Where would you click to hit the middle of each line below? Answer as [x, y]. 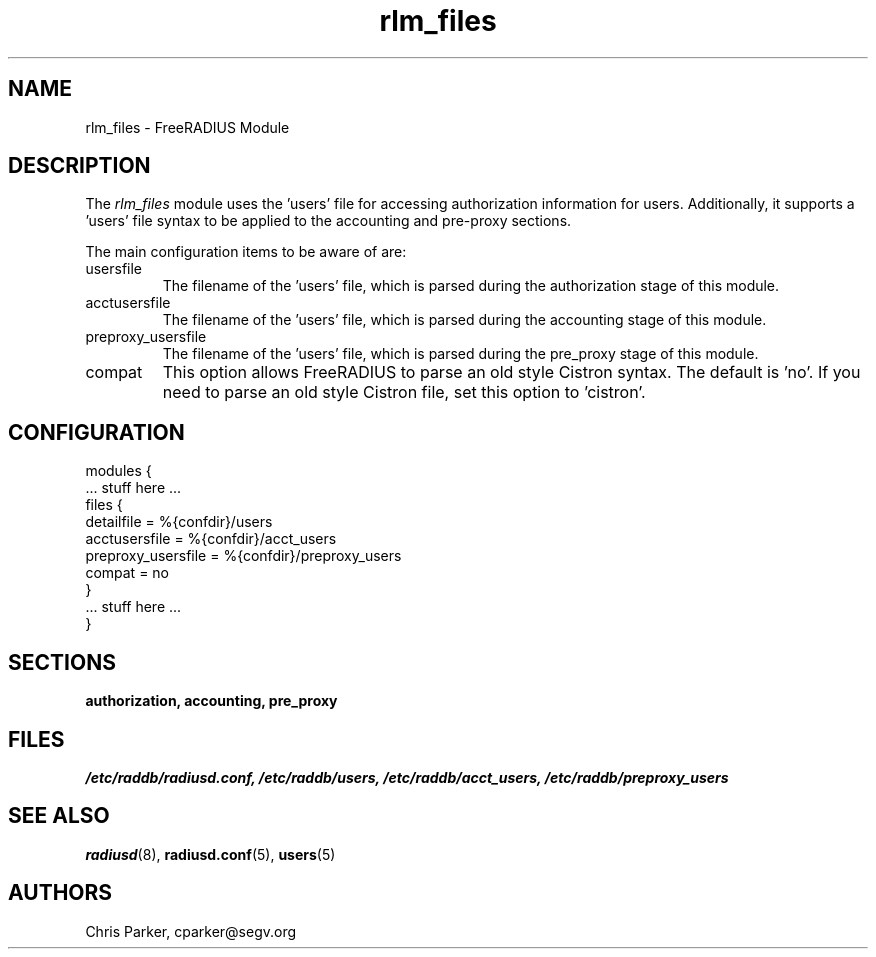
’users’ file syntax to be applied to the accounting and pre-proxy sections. [328, 221]
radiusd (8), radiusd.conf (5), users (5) [210, 854]
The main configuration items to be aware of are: [246, 252]
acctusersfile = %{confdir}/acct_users [211, 539]
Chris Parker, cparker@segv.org [191, 931]
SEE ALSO [59, 816]
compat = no [127, 573]
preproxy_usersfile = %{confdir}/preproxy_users [243, 556]
